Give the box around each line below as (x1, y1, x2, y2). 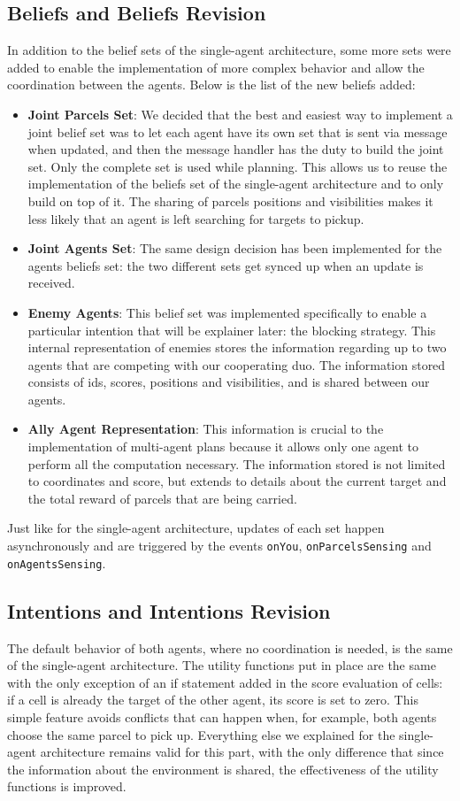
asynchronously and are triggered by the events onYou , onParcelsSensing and (7, 536, 432, 555)
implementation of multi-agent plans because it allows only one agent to (27, 437, 419, 456)
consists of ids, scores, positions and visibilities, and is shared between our (27, 373, 430, 391)
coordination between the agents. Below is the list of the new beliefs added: (7, 75, 416, 94)
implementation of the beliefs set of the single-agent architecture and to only (27, 174, 444, 193)
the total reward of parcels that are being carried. (27, 489, 297, 507)
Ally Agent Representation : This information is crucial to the (27, 420, 384, 438)
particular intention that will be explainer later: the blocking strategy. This (27, 320, 436, 339)
